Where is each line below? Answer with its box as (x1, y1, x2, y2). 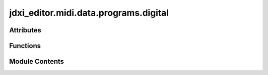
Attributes (9, 26, 42, 34)
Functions (9, 42, 41, 50)
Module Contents (9, 57, 64, 66)
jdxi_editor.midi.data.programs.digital (9, 7, 169, 18)
